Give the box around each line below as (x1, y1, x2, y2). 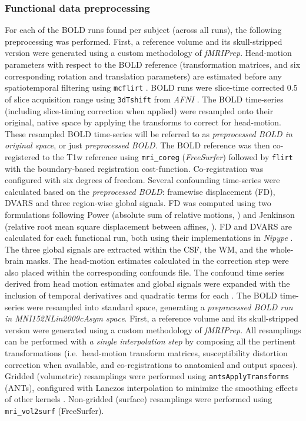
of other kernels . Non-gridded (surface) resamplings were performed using (5, 393, 272, 405)
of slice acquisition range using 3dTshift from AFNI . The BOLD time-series (5, 92, 284, 105)
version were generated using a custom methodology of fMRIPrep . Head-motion (5, 47, 292, 59)
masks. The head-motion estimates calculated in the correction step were (26, 254, 289, 267)
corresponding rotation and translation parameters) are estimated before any (5, 69, 282, 82)
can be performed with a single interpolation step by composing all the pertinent (5, 335, 296, 347)
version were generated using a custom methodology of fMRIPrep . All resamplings (5, 323, 301, 336)
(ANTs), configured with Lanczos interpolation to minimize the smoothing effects (5, 381, 298, 393)
